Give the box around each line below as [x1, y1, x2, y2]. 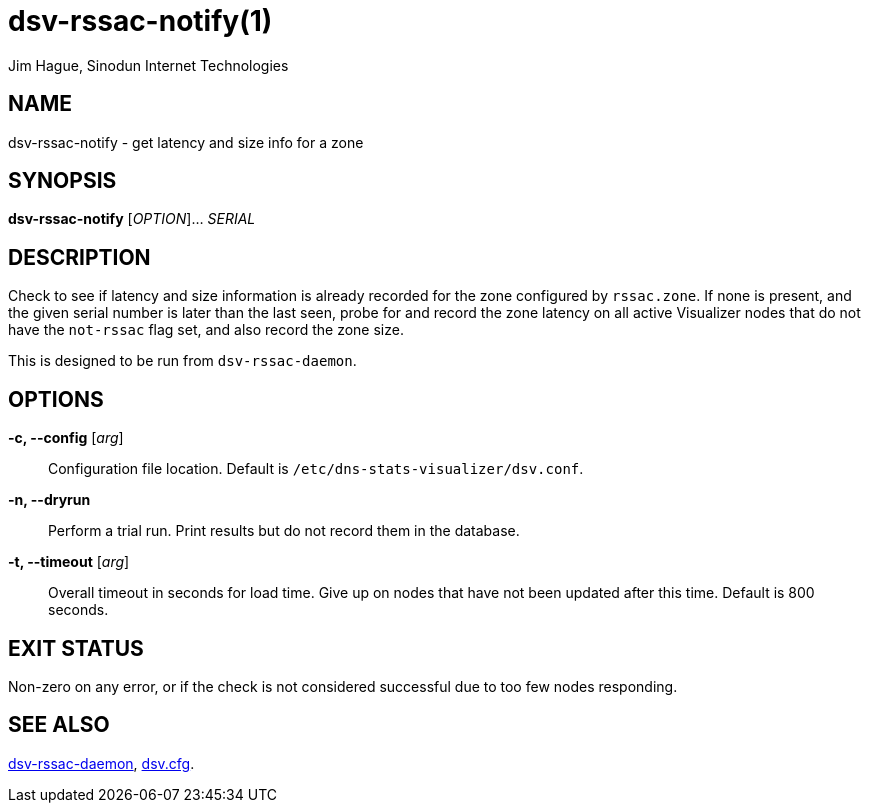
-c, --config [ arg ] [8, 429, 124, 447]
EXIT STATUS [8, 635, 144, 661]
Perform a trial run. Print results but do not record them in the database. [48, 522, 520, 540]
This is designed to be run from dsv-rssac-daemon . [8, 352, 357, 370]
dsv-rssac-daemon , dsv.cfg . [8, 754, 195, 772]
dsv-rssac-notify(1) [8, 4, 273, 38]
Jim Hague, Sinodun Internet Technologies [8, 56, 289, 74]
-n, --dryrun [8, 491, 91, 509]
